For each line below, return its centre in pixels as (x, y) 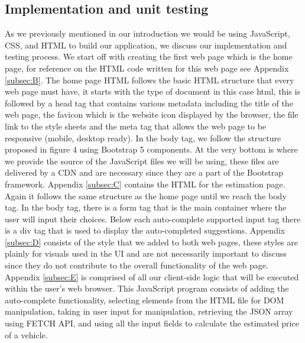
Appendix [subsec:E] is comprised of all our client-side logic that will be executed (152, 276)
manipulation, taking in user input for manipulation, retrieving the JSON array (149, 311)
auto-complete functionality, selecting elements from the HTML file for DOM (145, 300)
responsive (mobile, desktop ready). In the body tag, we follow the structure (143, 137)
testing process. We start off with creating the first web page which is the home (149, 56)
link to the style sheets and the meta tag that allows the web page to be (136, 126)
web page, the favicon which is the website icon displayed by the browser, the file (152, 114)
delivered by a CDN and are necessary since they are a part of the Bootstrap (144, 172)
